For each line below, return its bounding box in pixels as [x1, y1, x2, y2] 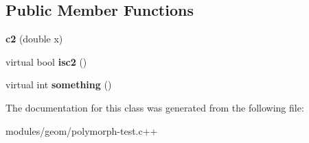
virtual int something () [5, 77, 112, 92]
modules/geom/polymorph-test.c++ [5, 123, 158, 138]
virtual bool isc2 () [5, 54, 87, 68]
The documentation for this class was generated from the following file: [5, 100, 304, 114]
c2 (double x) [5, 31, 63, 46]
